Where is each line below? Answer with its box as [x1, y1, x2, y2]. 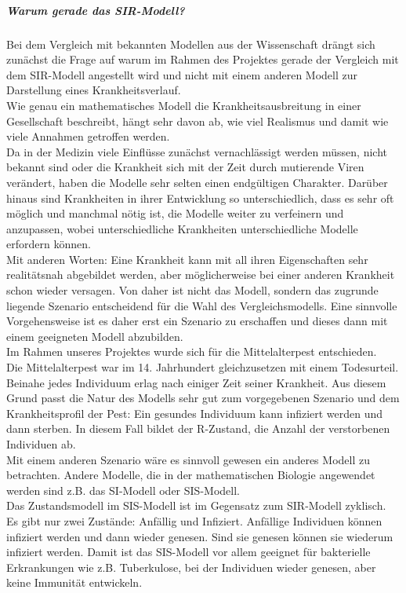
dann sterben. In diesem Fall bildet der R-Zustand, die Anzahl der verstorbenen [6, 420, 390, 437]
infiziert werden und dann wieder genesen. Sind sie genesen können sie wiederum [6, 528, 393, 544]
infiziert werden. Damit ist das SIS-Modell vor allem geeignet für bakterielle [6, 544, 371, 560]
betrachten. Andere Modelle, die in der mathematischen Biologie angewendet [6, 467, 375, 483]
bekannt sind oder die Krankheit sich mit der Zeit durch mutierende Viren [6, 159, 364, 175]
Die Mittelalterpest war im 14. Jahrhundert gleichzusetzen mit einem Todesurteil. [6, 359, 399, 375]
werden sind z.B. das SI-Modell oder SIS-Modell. [6, 481, 240, 498]
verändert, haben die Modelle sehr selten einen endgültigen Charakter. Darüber [6, 174, 388, 190]
